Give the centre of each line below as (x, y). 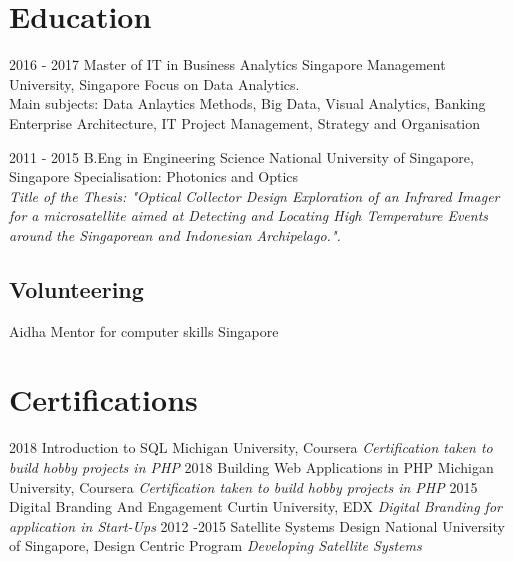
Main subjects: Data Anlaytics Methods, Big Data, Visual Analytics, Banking (247, 103)
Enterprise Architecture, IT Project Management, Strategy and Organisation (245, 122)
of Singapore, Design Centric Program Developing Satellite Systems (215, 545)
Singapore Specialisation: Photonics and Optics (154, 176)
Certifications (103, 399)
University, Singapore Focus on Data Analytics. (154, 83)
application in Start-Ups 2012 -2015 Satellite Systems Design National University (257, 525)
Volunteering (76, 288)
